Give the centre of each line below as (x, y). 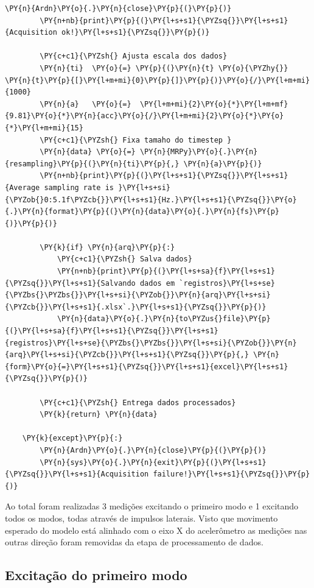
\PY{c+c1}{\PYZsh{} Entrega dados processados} (138, 402)
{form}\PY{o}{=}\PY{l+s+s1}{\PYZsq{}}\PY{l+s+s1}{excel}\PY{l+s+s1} (147, 367)
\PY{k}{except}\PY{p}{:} (72, 438)
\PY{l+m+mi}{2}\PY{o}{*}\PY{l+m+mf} (214, 104)
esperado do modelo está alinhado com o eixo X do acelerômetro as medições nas (156, 530)
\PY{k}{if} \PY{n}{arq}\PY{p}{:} (107, 247)
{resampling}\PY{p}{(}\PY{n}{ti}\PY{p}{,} (92, 164)
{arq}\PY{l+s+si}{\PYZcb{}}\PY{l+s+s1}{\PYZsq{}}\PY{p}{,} (127, 355)
